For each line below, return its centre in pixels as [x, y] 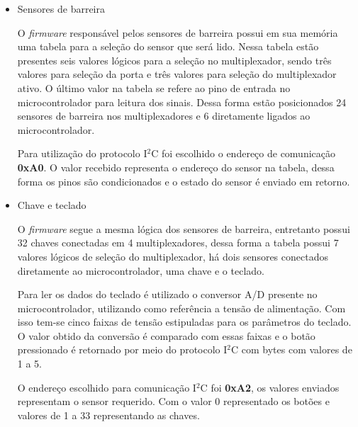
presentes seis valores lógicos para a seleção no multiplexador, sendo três [174, 60]
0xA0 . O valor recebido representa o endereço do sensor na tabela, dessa [176, 167]
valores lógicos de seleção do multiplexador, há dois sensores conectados [173, 256]
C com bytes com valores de [292, 349]
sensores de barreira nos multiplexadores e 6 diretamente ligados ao [164, 116]
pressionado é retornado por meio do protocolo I [122, 349]
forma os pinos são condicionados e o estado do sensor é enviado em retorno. [184, 181]
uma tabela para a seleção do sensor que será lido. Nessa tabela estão [168, 46]
